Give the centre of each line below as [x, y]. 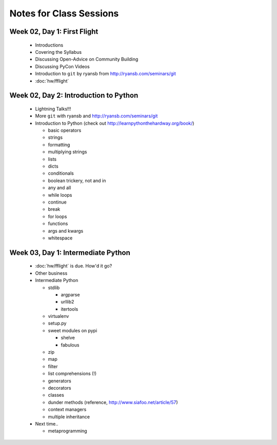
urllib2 [67, 302]
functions [58, 224]
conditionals [61, 173]
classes [56, 395]
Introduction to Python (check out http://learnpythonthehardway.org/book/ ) [115, 123]
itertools [70, 309]
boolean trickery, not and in [77, 180]
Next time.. [47, 423]
